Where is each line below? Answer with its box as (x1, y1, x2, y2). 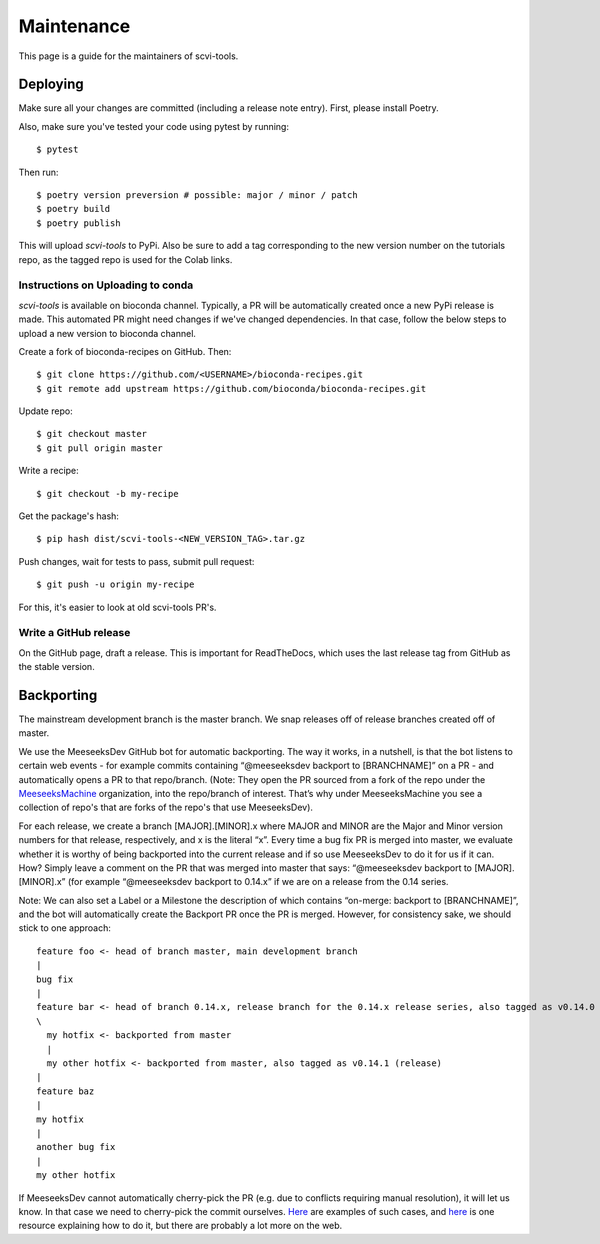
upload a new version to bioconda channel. (18, 327, 197, 339)
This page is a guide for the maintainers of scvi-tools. (18, 50, 239, 62)
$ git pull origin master (36, 442, 164, 454)
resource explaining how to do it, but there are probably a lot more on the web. (18, 1220, 343, 1232)
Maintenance (18, 15, 131, 37)
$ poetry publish (36, 217, 121, 229)
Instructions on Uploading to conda (18, 278, 194, 292)
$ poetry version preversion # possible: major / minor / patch (36, 190, 359, 201)
